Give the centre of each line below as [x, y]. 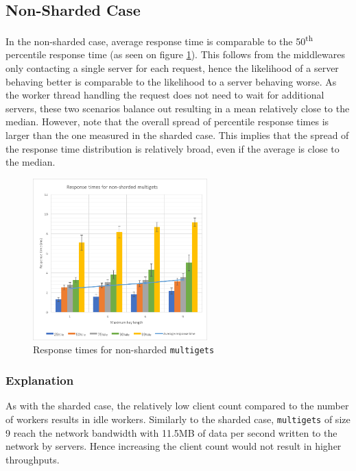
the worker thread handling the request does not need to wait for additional [165, 95]
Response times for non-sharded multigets [124, 349]
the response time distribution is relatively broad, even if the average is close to [173, 148]
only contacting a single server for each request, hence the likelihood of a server [172, 68]
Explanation [40, 380]
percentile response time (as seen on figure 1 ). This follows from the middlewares [175, 54]
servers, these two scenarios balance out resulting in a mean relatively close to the [178, 108]
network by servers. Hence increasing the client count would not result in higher [174, 446]
